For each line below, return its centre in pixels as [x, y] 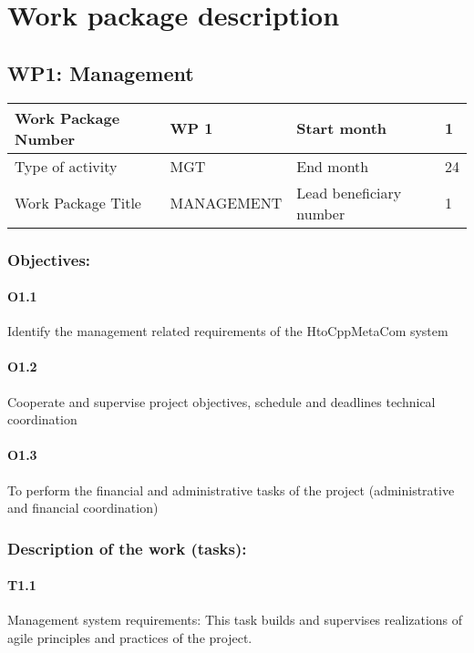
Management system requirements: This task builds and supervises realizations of [235, 620]
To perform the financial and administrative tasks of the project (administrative [231, 490]
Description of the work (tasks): [127, 548]
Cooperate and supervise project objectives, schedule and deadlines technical [222, 401]
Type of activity [66, 166]
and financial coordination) [83, 508]
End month [333, 166]
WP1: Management [101, 72]
